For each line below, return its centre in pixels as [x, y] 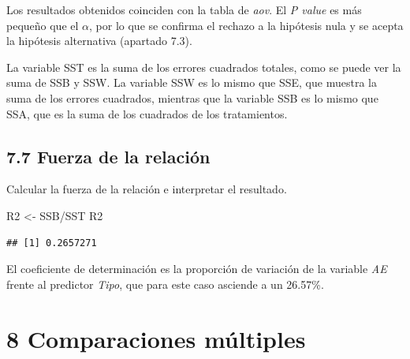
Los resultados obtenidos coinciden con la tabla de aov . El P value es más [184, 9]
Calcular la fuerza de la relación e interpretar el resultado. [147, 189]
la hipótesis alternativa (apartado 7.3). [99, 41]
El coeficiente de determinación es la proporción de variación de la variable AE [197, 269]
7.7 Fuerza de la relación [108, 156]
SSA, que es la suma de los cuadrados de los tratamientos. [147, 113]
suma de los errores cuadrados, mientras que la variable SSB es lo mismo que [192, 97]
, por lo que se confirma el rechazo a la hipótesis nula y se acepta [246, 25]
